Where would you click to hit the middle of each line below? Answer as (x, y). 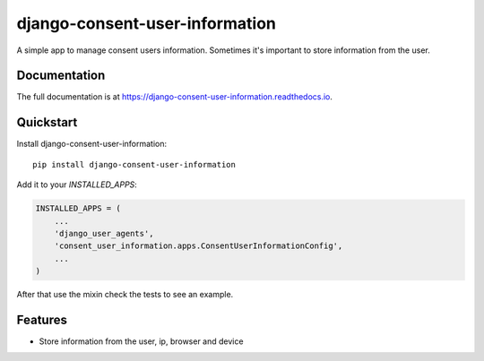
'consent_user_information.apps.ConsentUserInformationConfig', (199, 246)
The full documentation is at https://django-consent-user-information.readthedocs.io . (175, 97)
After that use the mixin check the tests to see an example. (125, 295)
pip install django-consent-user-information (134, 164)
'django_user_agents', (104, 233)
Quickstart (47, 122)
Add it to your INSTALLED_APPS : (77, 185)
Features (42, 319)
